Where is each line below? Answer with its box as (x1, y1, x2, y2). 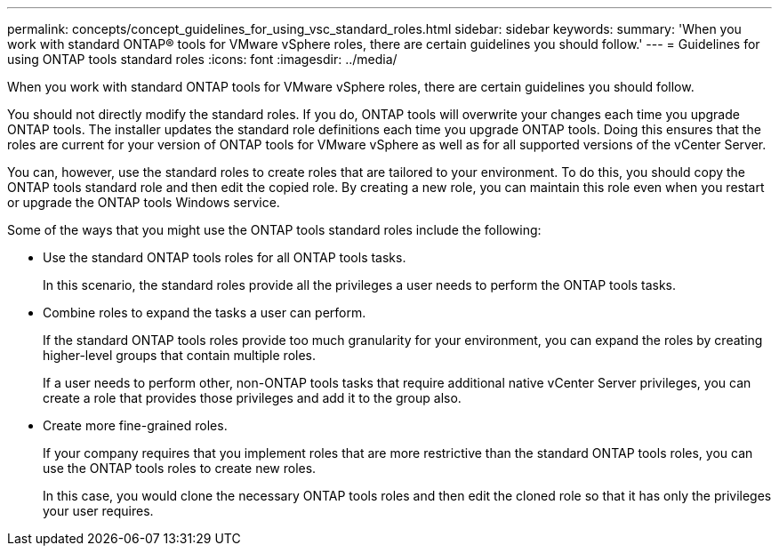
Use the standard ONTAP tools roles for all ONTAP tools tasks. (43, 250, 406, 265)
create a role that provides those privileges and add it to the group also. (43, 390, 462, 405)
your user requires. (43, 503, 154, 518)
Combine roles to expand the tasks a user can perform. (43, 305, 366, 320)
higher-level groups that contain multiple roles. (43, 348, 317, 363)
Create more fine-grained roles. (43, 418, 228, 433)
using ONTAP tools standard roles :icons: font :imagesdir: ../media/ (7, 52, 398, 67)
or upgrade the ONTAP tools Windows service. (7, 195, 280, 210)
